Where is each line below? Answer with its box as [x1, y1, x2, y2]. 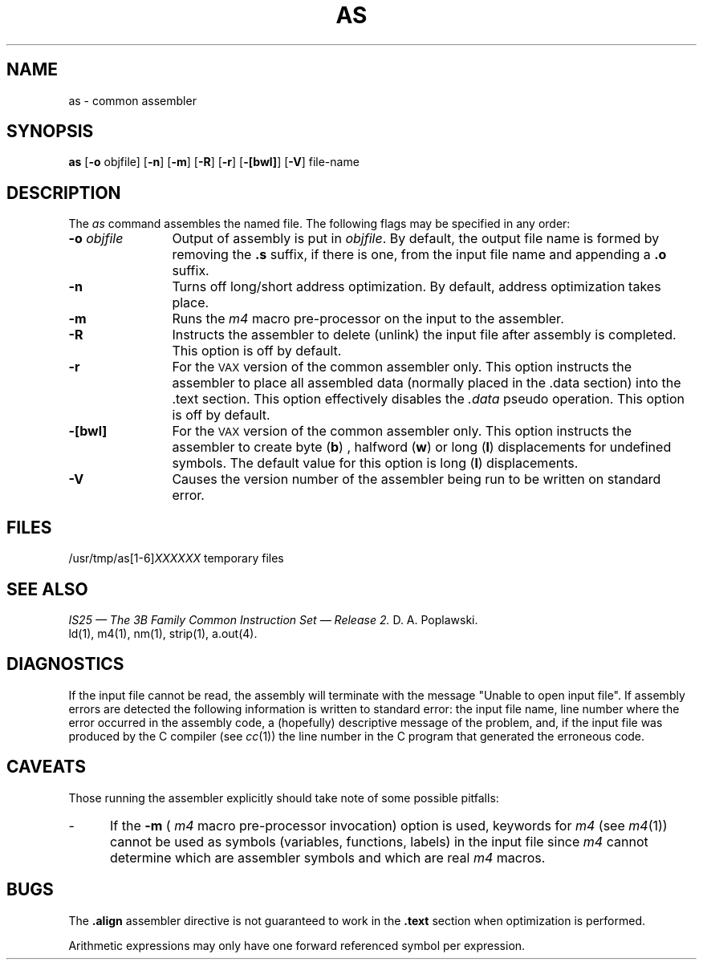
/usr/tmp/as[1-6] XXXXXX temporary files [68, 551, 284, 566]
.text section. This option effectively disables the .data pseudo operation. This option [172, 391, 685, 408]
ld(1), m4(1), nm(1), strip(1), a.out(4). [68, 626, 258, 640]
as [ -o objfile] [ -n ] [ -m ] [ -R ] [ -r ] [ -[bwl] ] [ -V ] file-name [68, 155, 360, 169]
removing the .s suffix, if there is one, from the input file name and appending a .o [172, 246, 667, 263]
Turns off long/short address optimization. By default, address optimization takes [172, 278, 661, 295]
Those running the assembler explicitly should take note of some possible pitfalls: [68, 790, 499, 805]
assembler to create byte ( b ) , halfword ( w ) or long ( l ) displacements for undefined [172, 439, 672, 456]
